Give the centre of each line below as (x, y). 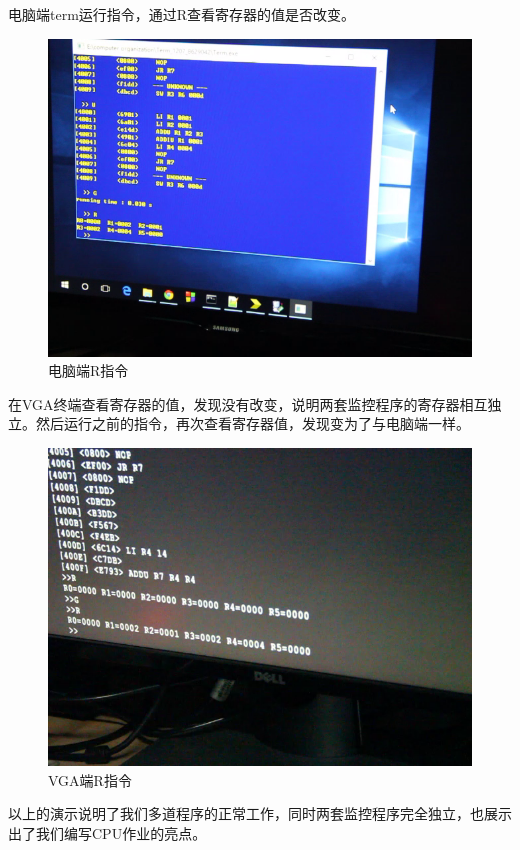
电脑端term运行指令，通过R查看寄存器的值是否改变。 (182, 14)
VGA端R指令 (90, 779)
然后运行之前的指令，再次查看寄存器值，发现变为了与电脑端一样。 (252, 423)
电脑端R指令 (88, 370)
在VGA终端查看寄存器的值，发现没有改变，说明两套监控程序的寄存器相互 (248, 403)
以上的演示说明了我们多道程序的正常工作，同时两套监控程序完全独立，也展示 (260, 813)
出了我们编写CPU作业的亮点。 (107, 832)
